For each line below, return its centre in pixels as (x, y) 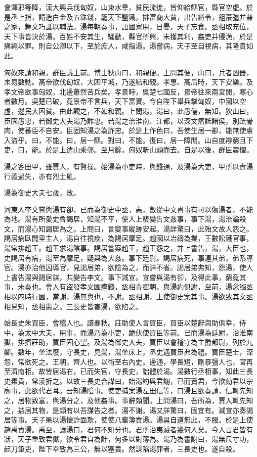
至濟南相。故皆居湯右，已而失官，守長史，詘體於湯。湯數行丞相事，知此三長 (128, 371)
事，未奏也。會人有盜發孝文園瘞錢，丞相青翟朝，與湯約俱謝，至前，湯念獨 (125, 287)
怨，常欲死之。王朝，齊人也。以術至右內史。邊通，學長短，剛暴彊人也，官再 (128, 361)
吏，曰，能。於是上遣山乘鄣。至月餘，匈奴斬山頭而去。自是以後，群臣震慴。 (128, 150)
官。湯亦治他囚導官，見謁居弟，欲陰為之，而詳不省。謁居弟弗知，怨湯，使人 (128, 267)
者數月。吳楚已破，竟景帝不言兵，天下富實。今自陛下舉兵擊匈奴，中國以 (122, 101)
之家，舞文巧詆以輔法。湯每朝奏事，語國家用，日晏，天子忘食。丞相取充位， (128, 26)
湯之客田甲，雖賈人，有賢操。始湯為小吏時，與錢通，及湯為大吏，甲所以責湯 (128, 166)
